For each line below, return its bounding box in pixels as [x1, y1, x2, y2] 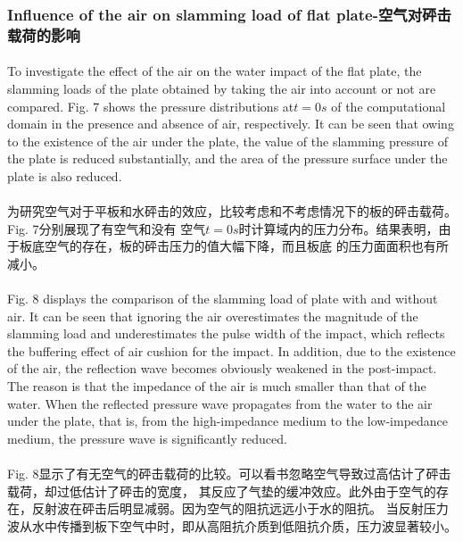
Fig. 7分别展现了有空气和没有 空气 [7, 219, 206, 237]
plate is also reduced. [7, 166, 122, 185]
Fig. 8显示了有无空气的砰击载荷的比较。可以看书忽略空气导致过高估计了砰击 [7, 464, 451, 483]
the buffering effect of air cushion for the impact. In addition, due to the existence [7, 341, 456, 360]
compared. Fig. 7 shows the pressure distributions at [7, 96, 294, 115]
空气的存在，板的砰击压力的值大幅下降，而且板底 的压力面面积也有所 [44, 237, 449, 255]
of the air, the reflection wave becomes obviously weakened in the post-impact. [7, 359, 437, 378]
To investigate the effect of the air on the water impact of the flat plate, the [7, 62, 422, 80]
